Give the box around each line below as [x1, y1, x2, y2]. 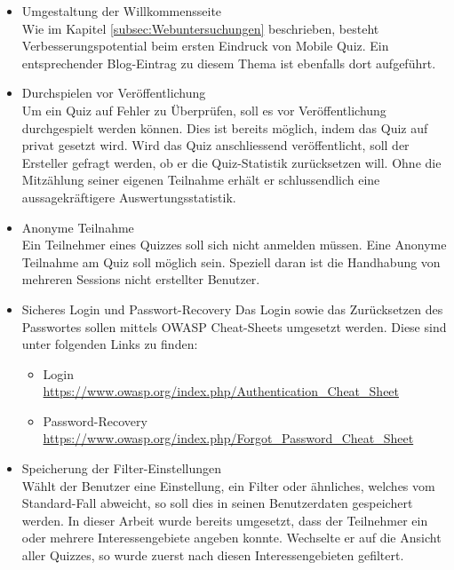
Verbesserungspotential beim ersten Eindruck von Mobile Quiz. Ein [21, 36, 389, 55]
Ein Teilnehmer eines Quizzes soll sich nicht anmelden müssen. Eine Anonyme [21, 235, 447, 254]
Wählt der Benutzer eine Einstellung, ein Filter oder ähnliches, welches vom [21, 476, 435, 495]
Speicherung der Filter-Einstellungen [21, 459, 222, 478]
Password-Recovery [43, 411, 147, 430]
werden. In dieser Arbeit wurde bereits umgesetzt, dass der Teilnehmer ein [21, 511, 428, 529]
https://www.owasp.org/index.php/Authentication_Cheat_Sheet [43, 382, 400, 400]
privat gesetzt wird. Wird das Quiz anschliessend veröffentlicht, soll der [21, 136, 410, 154]
